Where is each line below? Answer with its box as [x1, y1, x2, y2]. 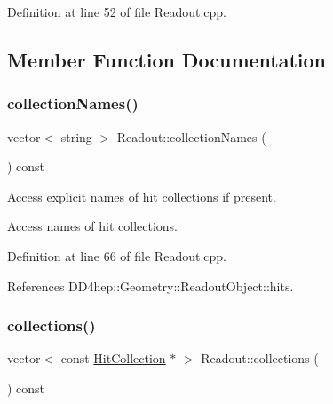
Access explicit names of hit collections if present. [7, 186, 276, 205]
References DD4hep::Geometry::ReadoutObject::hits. [7, 276, 294, 295]
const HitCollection [60, 349, 166, 368]
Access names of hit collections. [7, 217, 178, 235]
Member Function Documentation [7, 45, 327, 73]
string [60, 127, 92, 146]
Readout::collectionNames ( [116, 127, 266, 146]
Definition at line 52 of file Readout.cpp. [7, 3, 226, 20]
